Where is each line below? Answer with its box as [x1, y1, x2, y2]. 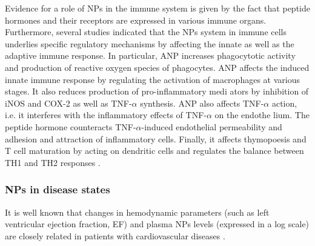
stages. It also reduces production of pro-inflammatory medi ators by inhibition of [5, 85, 309, 98]
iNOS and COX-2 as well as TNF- [5, 96, 132, 109]
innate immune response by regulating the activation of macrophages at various [5, 73, 300, 85]
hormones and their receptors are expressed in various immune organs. [5, 13, 267, 26]
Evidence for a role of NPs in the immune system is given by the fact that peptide [5, 2, 310, 14]
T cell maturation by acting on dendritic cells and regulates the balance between [5, 144, 304, 157]
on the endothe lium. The [214, 108, 310, 121]
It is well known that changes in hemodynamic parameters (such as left [5, 205, 270, 218]
